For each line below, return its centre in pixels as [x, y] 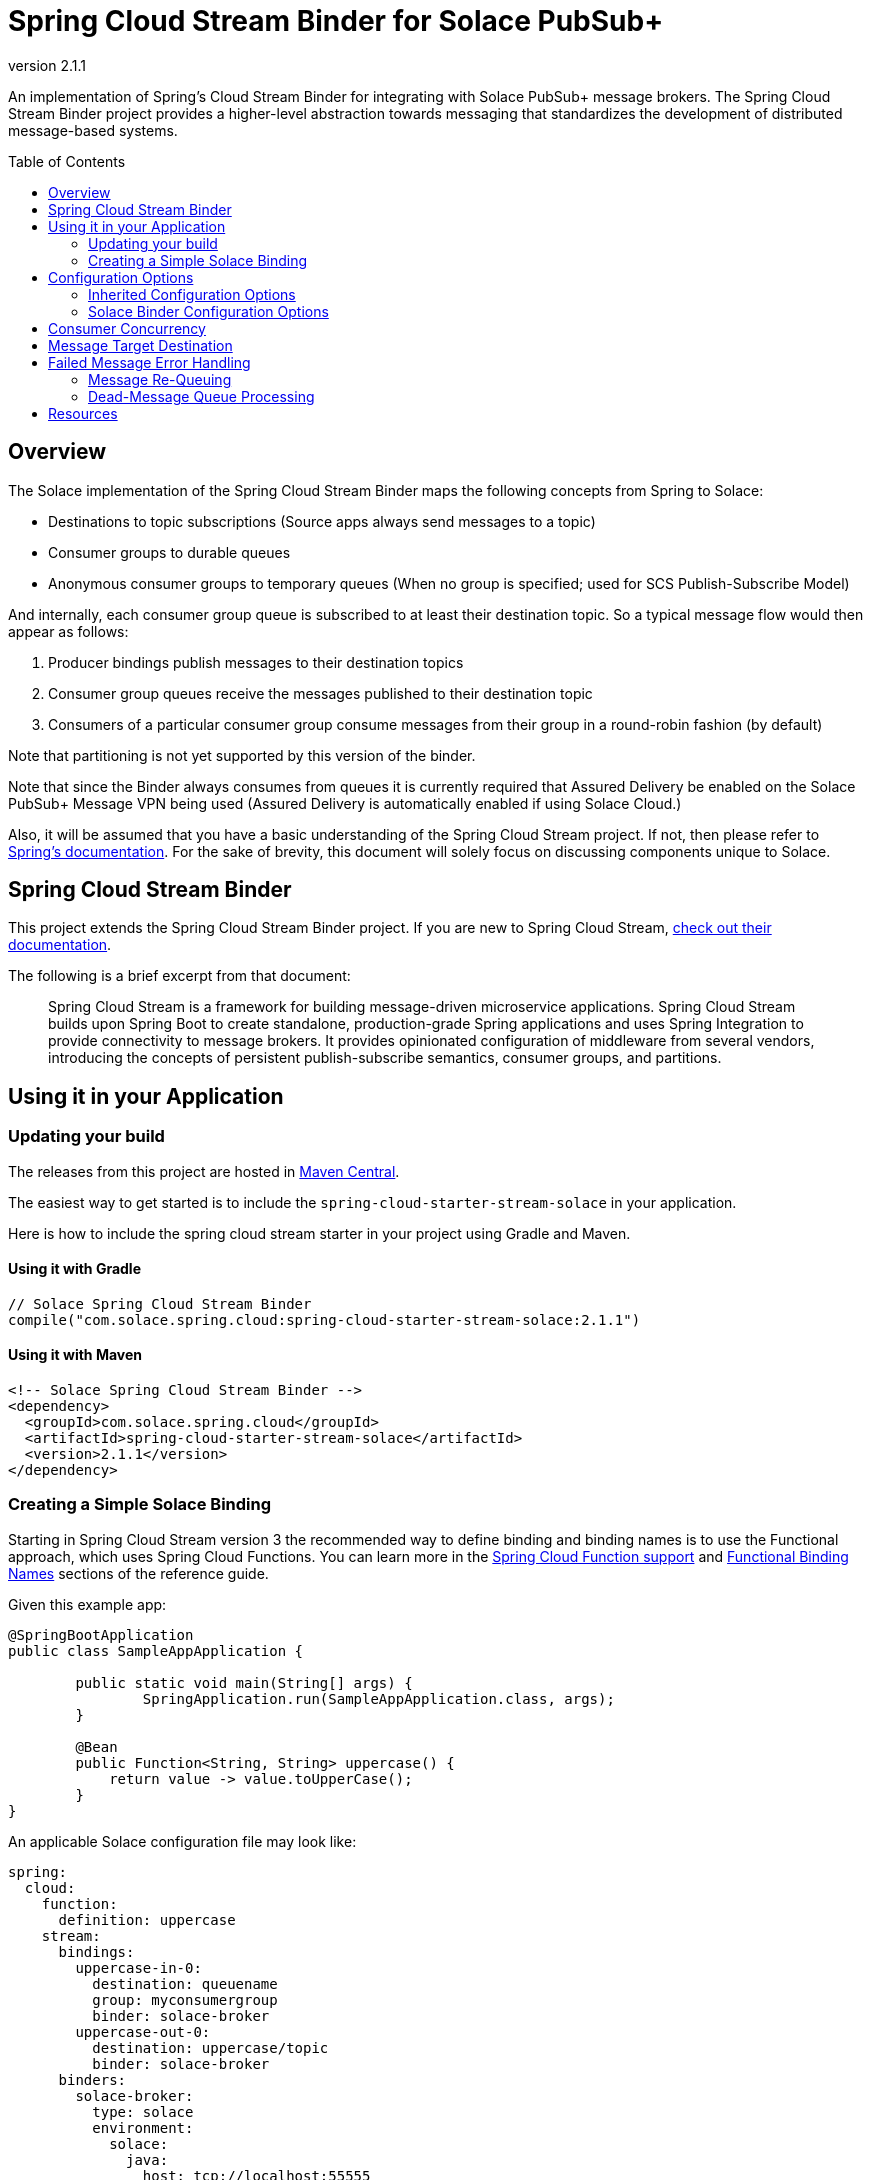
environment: [143, 2127]
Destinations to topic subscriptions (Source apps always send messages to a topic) [322, 521]
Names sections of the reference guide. [138, 1573]
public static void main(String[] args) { [244, 1682]
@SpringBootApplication [101, 1634]
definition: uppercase [147, 1919]
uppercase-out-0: [143, 2031]
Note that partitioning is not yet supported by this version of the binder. [242, 755]
